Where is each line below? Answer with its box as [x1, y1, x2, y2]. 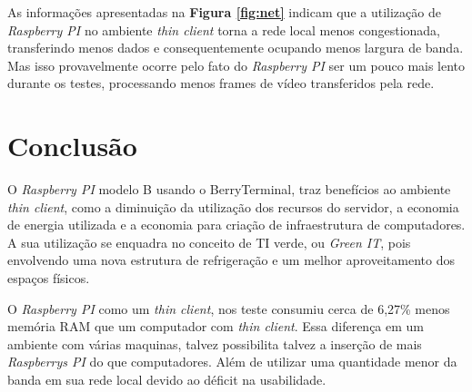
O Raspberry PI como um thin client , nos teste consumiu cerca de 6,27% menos [7, 299, 450, 318]
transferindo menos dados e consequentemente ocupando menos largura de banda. [7, 38, 464, 57]
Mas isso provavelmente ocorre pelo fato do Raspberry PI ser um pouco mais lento [7, 55, 466, 74]
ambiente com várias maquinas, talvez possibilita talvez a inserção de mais [7, 334, 422, 353]
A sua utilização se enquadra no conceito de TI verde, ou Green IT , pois [7, 232, 411, 251]
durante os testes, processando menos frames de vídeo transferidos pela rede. [7, 73, 435, 93]
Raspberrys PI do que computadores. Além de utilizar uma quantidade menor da [7, 352, 457, 371]
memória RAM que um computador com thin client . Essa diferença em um [7, 317, 424, 336]
